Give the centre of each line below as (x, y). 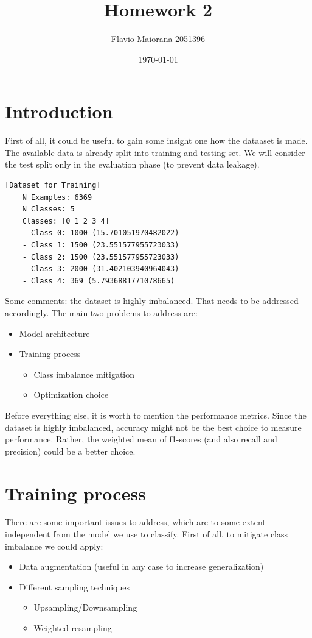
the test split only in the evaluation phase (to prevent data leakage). (132, 164)
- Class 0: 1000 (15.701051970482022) (101, 233)
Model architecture (54, 333)
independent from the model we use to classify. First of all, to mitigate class (147, 534)
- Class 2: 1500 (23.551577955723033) (101, 257)
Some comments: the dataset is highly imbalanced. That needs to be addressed (152, 301)
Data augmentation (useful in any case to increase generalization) (141, 566)
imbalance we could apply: (54, 546)
